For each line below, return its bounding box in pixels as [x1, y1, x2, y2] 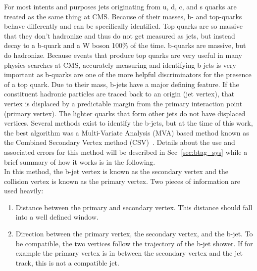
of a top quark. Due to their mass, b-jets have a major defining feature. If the [4, 79, 239, 89]
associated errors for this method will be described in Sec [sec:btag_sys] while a [4, 146, 248, 157]
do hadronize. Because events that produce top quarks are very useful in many [4, 49, 242, 60]
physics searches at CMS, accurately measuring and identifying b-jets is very [4, 59, 236, 70]
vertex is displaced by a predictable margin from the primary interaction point [4, 98, 243, 108]
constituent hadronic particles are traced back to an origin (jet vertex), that [4, 89, 235, 99]
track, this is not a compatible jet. [15, 257, 119, 268]
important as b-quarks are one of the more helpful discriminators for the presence [4, 69, 252, 80]
